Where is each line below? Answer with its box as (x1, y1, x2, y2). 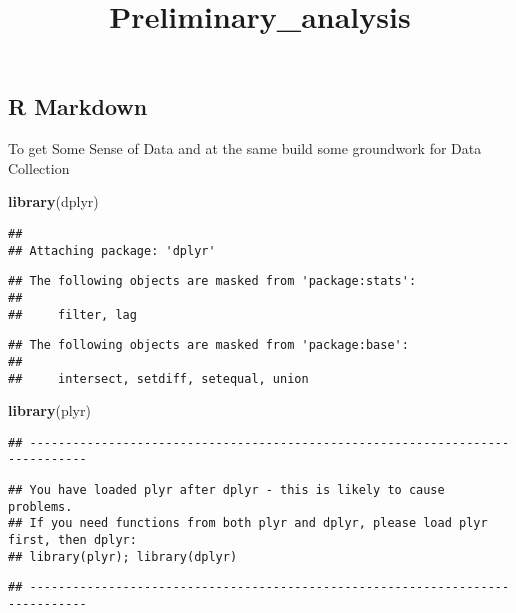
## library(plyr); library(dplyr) (8, 549, 238, 564)
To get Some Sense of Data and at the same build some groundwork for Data (8, 138, 482, 159)
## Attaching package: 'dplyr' (8, 243, 216, 258)
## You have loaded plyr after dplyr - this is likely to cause (8, 483, 445, 498)
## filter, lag (8, 307, 137, 322)
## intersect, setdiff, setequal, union (8, 371, 309, 386)
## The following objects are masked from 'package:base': (8, 338, 409, 353)
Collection (8, 157, 70, 178)
